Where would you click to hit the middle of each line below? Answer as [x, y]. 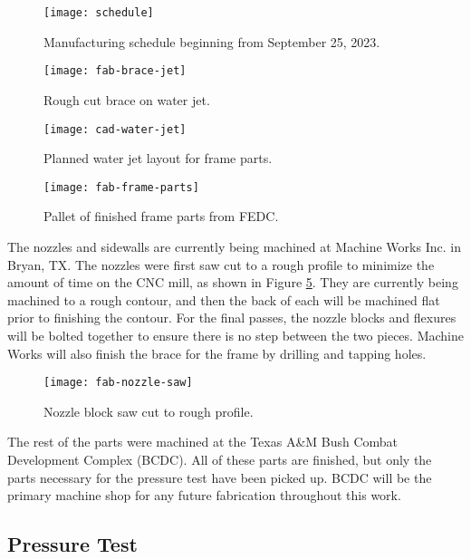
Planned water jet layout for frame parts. [158, 158]
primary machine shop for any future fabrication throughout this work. [204, 495]
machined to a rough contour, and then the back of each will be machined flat [224, 299]
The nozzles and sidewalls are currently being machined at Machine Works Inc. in [234, 246]
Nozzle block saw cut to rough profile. [149, 411]
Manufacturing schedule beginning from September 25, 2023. [212, 41]
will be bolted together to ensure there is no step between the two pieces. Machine [235, 335]
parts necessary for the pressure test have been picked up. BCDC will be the [220, 477]
